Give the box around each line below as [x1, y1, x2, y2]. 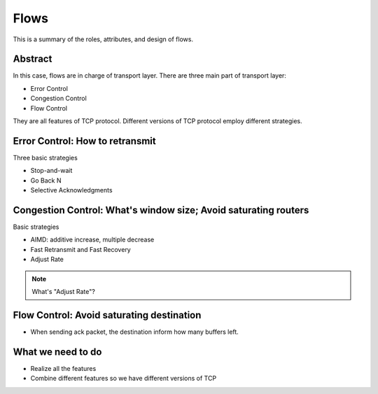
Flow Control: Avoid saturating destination [13, 309, 202, 321]
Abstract [13, 53, 52, 65]
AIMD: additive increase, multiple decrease [30, 235, 155, 244]
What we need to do [13, 346, 102, 358]
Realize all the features [30, 364, 97, 372]
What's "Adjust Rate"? [31, 287, 96, 295]
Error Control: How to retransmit [13, 135, 157, 147]
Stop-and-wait [30, 167, 73, 175]
